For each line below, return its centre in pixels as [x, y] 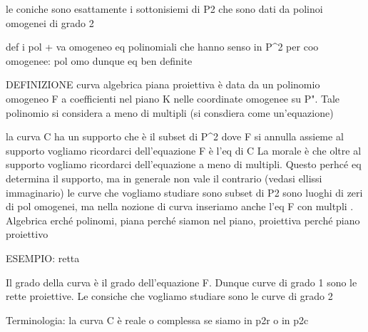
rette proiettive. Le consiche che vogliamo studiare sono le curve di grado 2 [169, 296]
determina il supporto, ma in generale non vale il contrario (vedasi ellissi [164, 178]
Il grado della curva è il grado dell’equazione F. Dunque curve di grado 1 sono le [182, 282]
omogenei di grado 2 [50, 22]
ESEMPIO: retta [43, 258]
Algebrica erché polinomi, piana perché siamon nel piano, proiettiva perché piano [183, 220]
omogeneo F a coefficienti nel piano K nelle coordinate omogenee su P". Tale [173, 98]
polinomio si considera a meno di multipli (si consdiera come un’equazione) [170, 112]
